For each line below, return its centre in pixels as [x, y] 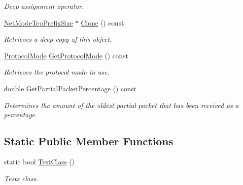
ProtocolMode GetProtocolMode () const [66, 55]
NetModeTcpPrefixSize [38, 22]
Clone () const [103, 22]
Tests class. [21, 178]
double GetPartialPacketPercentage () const [70, 88]
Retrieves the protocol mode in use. [57, 72]
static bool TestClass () [39, 161]
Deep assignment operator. [44, 6]
